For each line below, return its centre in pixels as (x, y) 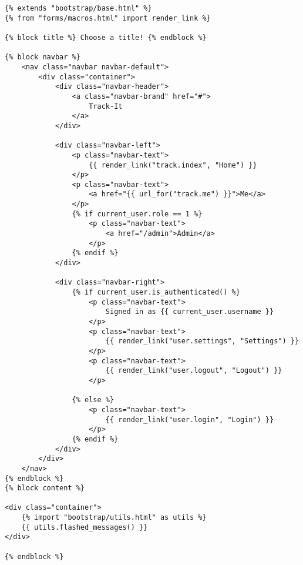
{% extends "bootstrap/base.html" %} (78, 8)
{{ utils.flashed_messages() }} (85, 527)
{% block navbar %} (43, 57)
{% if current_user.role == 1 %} (137, 214)
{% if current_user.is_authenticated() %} (156, 292)
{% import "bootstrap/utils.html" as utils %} (114, 518)
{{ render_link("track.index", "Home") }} (173, 165)
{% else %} (93, 400)
